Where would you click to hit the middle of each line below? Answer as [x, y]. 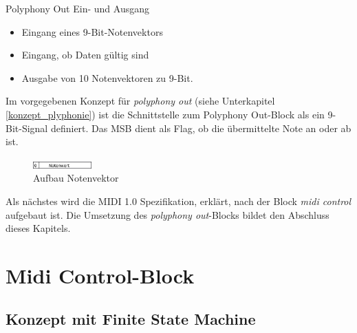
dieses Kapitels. [38, 228]
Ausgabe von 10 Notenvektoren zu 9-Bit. [107, 77]
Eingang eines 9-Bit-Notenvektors [92, 31]
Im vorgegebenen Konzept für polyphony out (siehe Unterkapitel [140, 101]
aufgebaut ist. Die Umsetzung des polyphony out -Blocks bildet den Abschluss [167, 214]
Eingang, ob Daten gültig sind [85, 55]
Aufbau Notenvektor [76, 178]
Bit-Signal [27, 128]
